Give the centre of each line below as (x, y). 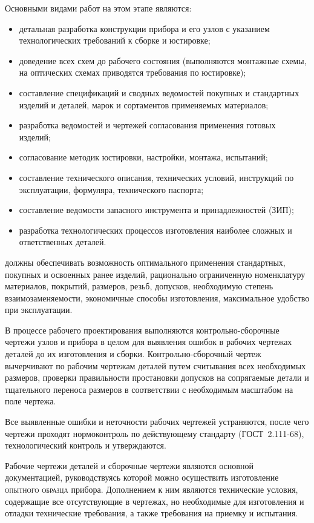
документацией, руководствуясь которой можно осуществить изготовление (142, 477)
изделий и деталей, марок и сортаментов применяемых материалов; (144, 104)
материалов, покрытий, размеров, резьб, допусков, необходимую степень (139, 286)
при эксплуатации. (39, 310)
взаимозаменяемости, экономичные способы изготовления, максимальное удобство (157, 298)
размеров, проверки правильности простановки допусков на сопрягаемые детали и (157, 377)
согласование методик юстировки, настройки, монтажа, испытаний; (143, 157)
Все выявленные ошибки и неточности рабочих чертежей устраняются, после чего (157, 422)
